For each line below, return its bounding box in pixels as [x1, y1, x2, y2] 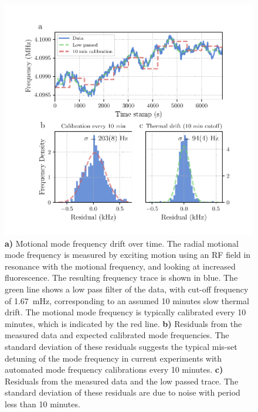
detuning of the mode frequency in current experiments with [5, 352, 222, 364]
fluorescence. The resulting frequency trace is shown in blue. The [5, 271, 238, 284]
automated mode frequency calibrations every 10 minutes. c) [5, 363, 223, 376]
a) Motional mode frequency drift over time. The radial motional [5, 237, 239, 249]
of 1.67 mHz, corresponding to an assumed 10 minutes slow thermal [5, 294, 249, 307]
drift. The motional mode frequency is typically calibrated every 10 [5, 306, 246, 318]
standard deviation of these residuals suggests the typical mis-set [5, 340, 237, 352]
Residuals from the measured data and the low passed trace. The [5, 374, 239, 387]
